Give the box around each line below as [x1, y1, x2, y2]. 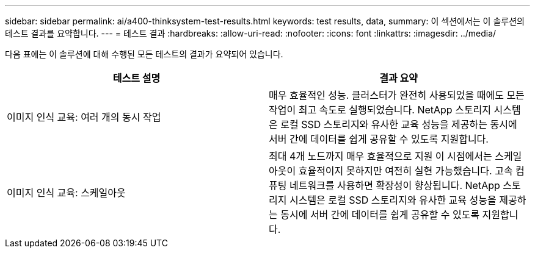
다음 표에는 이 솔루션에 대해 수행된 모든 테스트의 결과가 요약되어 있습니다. [5, 49, 283, 59]
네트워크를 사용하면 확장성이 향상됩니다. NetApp [289, 179, 500, 191]
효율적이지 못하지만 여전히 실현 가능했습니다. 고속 [298, 165, 513, 177]
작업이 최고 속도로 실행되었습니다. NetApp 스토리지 [269, 104, 492, 116]
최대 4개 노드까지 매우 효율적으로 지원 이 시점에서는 [269, 150, 492, 162]
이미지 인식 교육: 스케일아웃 [7, 187, 126, 199]
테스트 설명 [112, 72, 161, 84]
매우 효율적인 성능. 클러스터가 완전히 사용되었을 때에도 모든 [269, 89, 525, 101]
